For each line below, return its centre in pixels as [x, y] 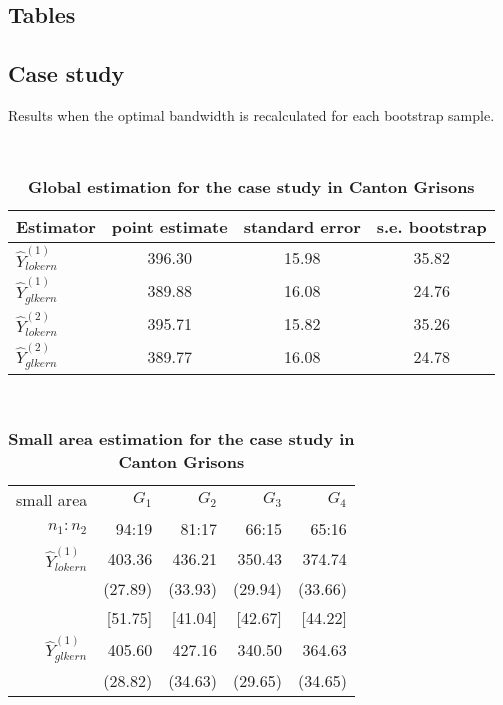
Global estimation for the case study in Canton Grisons [251, 187]
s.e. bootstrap [431, 227]
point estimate [169, 227]
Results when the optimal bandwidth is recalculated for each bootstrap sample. [251, 114]
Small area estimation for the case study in [181, 438]
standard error [302, 227]
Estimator [56, 227]
